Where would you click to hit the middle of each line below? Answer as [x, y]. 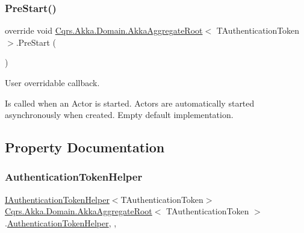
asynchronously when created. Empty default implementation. [119, 115]
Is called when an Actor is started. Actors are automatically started [130, 103]
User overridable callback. [52, 82]
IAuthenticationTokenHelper [57, 199]
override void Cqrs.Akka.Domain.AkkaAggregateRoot [104, 30]
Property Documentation [85, 147]
